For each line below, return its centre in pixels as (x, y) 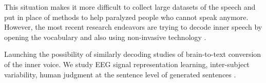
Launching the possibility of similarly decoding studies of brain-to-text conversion (133, 54)
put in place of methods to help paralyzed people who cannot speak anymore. (126, 17)
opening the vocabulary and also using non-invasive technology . (105, 37)
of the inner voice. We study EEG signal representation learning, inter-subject (127, 64)
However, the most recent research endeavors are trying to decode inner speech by (133, 27)
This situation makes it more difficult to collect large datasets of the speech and (130, 7)
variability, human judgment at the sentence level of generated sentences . (120, 74)
